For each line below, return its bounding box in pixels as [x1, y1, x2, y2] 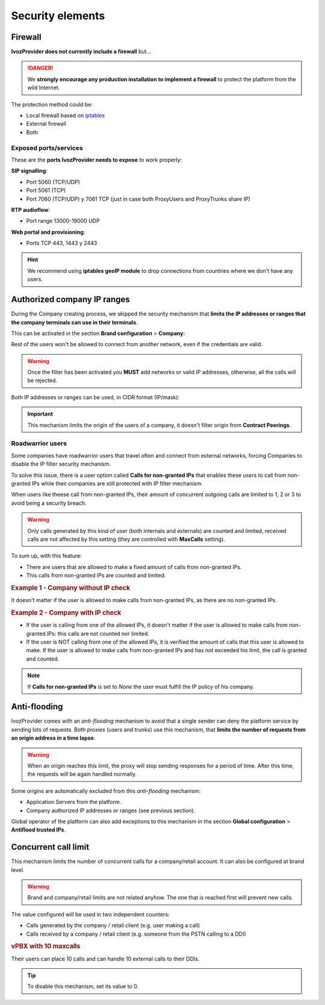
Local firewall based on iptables [26, 112, 105, 119]
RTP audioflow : [11, 206, 51, 213]
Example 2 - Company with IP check [11, 608, 122, 617]
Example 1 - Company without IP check [11, 583, 131, 592]
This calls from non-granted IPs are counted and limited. [26, 572, 166, 579]
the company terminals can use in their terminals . [11, 319, 138, 326]
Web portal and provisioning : [11, 228, 85, 235]
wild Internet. [27, 84, 60, 92]
